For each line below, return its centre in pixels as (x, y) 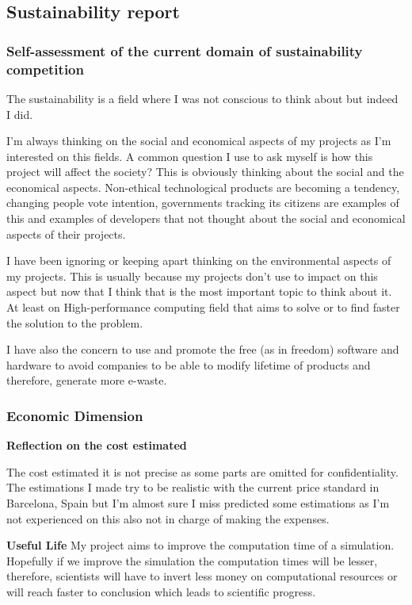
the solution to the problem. (75, 322)
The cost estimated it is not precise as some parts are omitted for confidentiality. (202, 471)
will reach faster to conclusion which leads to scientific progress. (161, 591)
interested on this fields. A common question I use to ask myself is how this (190, 156)
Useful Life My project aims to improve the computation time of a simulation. (200, 545)
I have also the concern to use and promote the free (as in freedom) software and (203, 349)
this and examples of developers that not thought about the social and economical (206, 218)
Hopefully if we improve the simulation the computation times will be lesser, (192, 560)
